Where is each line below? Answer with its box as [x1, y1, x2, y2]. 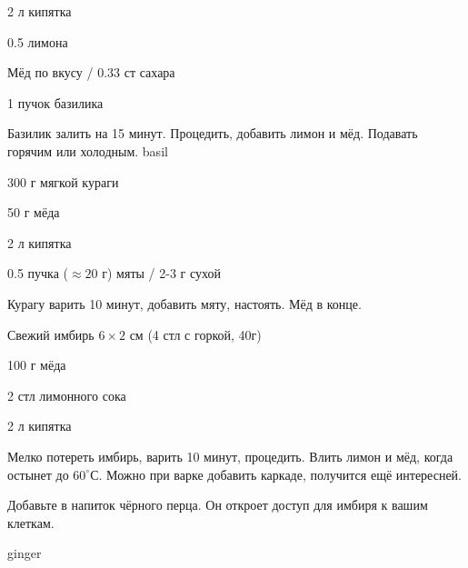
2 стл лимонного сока [7, 385, 126, 404]
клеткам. [7, 513, 55, 532]
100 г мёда [7, 355, 66, 374]
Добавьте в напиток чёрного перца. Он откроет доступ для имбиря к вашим [7, 495, 428, 514]
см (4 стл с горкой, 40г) [129, 324, 262, 344]
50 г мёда [7, 203, 60, 222]
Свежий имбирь [7, 324, 95, 344]
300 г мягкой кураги [7, 172, 119, 191]
